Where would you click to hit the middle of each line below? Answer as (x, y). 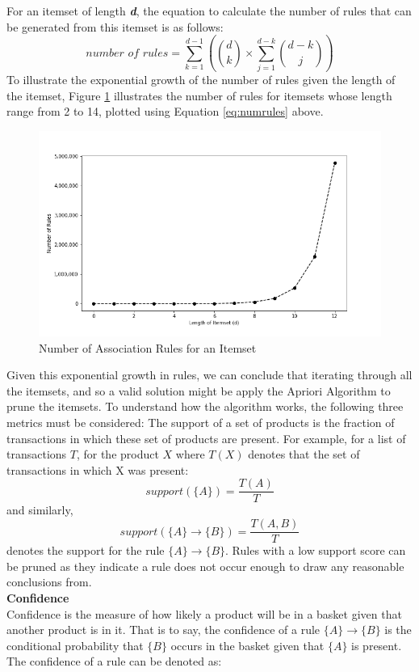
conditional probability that (75, 645)
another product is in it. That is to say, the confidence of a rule (163, 630)
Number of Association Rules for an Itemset (148, 347)
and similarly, (40, 510)
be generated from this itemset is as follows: (115, 26)
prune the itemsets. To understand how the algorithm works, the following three (205, 406)
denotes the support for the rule (86, 550)
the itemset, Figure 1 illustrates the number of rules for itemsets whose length (199, 95)
